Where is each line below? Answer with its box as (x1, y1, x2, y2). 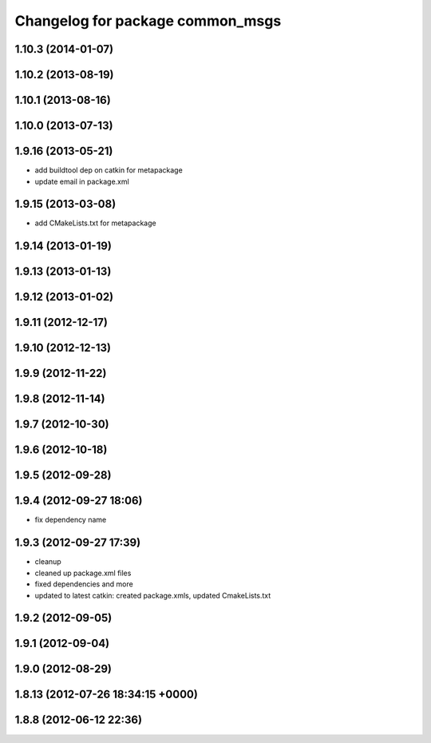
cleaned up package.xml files (34, 568, 132, 578)
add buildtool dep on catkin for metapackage (34, 165, 183, 175)
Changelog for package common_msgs (14, 12, 282, 30)
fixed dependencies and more (34, 579, 133, 589)
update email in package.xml (34, 177, 129, 186)
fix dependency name (34, 515, 107, 525)
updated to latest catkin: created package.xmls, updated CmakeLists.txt (34, 590, 271, 600)
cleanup (34, 557, 61, 566)
